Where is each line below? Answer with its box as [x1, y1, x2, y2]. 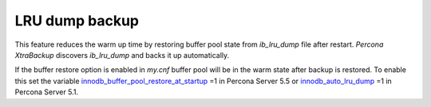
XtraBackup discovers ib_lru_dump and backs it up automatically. [14, 50, 230, 59]
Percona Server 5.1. [14, 87, 79, 97]
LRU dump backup [14, 12, 140, 29]
